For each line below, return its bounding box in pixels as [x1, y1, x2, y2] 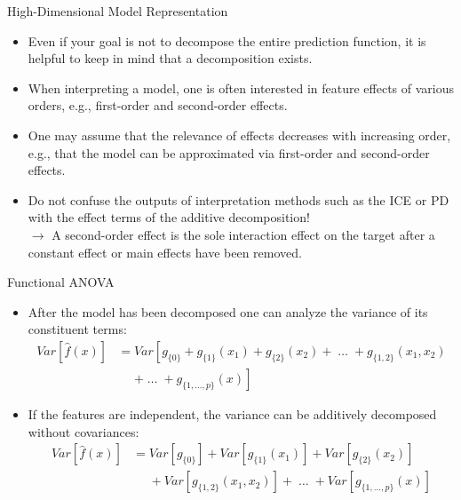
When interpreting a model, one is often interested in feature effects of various [28, 78, 455, 97]
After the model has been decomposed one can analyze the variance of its [28, 302, 428, 321]
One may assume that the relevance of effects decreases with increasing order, [28, 125, 451, 144]
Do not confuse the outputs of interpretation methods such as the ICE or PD [28, 190, 449, 209]
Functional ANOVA [7, 273, 115, 291]
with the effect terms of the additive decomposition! [28, 208, 310, 226]
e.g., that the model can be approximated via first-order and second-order [28, 143, 430, 162]
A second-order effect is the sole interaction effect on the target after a [52, 225, 435, 243]
